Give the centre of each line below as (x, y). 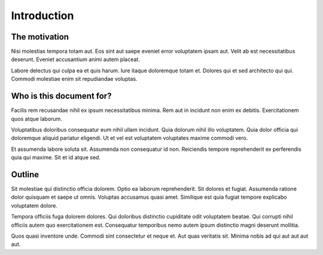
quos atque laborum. (36, 119)
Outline (25, 174)
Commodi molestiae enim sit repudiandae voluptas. (74, 79)
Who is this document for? (61, 96)
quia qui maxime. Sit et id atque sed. (56, 157)
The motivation (40, 37)
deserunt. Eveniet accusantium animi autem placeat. (75, 59)
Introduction (42, 16)
